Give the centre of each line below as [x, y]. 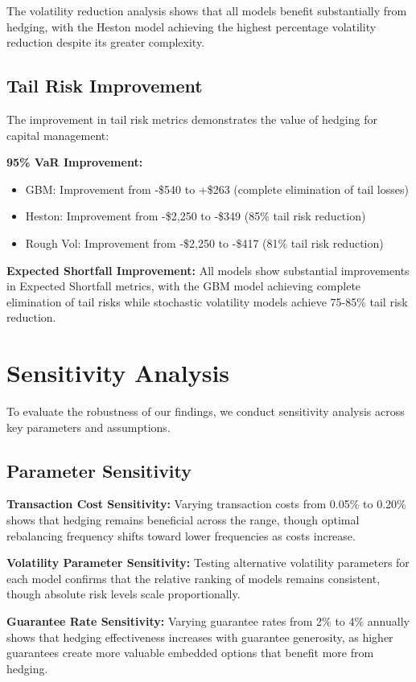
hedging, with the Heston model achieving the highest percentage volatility [192, 26]
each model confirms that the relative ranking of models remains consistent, [194, 578]
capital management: [58, 135]
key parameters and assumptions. [89, 427]
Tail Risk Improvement [105, 86]
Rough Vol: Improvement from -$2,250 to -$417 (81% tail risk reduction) [204, 242]
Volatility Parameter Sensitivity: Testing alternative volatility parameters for [208, 563]
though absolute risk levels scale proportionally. [124, 594]
